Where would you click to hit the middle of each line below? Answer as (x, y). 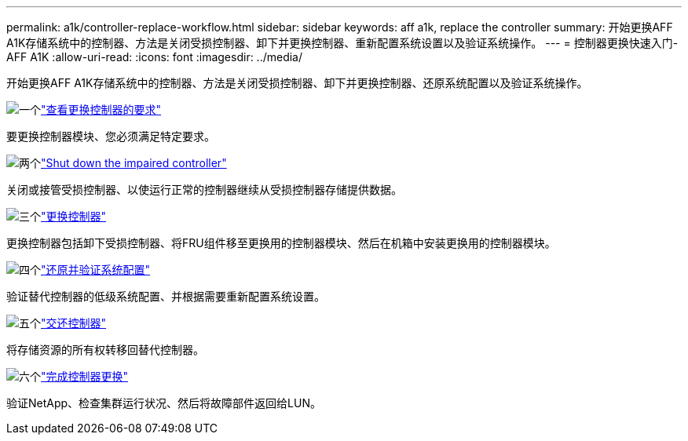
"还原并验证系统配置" (96, 270)
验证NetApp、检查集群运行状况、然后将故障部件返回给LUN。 (164, 403)
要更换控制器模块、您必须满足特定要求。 (111, 136)
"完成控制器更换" (85, 376)
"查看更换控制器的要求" (101, 109)
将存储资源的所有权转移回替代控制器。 (105, 350)
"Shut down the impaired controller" (134, 163)
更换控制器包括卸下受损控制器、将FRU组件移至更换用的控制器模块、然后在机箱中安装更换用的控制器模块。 (281, 243)
